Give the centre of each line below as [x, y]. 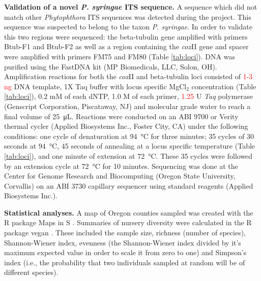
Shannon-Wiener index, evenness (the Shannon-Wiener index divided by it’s [123, 242]
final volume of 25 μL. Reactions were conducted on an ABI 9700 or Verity [121, 116]
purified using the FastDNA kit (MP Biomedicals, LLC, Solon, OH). [111, 66]
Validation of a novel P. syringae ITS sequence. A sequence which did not [131, 7]
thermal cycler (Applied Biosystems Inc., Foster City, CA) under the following [126, 126]
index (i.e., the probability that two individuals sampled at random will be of [125, 262]
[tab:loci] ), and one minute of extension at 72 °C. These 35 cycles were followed [128, 155]
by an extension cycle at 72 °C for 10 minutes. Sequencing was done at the [121, 166]
